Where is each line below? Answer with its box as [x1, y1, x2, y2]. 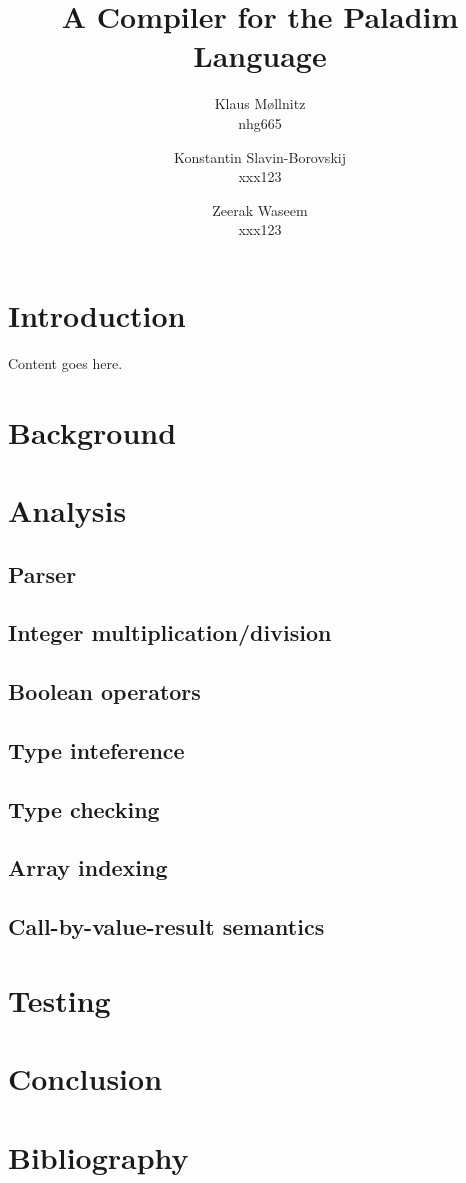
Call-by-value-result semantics [8, 911, 325, 942]
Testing [8, 979, 111, 1020]
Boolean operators [8, 676, 201, 707]
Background [8, 411, 177, 452]
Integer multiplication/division [8, 617, 332, 648]
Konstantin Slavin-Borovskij [174, 146, 346, 167]
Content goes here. [8, 352, 123, 373]
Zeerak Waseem [212, 199, 308, 220]
